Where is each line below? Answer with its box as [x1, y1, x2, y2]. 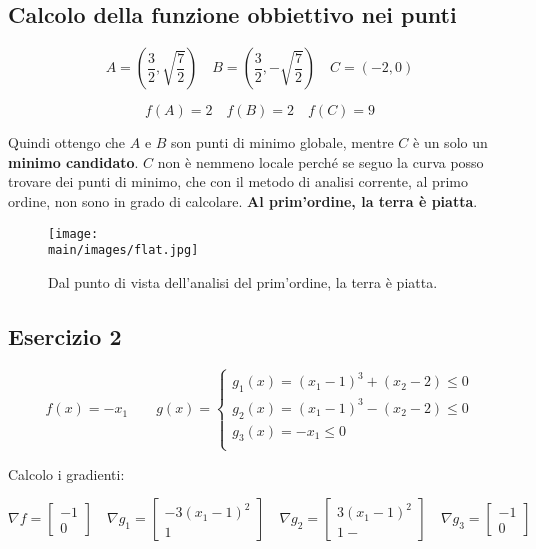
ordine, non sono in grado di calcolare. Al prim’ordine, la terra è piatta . [8, 190, 478, 211]
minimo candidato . [8, 151, 139, 172]
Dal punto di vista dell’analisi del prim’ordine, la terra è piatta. [48, 271, 438, 292]
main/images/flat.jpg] [48, 243, 199, 258]
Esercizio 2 [8, 320, 122, 351]
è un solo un [413, 132, 488, 153]
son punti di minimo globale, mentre [171, 132, 394, 153]
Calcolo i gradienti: [8, 463, 125, 484]
